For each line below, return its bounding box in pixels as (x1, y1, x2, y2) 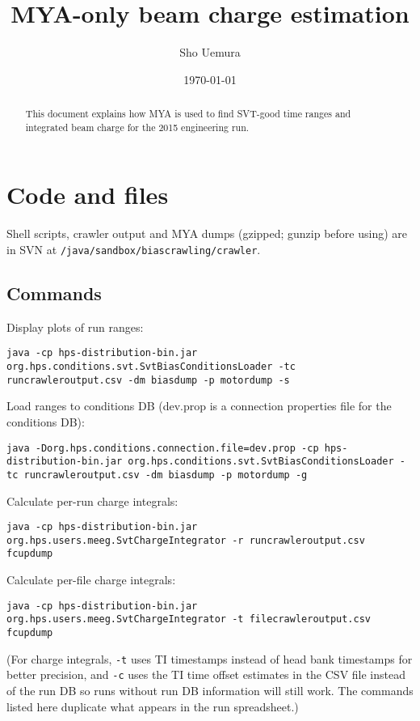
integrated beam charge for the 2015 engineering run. (25, 120, 250, 134)
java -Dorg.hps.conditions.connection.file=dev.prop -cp (6, 442, 319, 454)
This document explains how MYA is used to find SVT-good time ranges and (25, 107, 351, 121)
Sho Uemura (179, 44, 241, 61)
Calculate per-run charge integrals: (6, 492, 178, 509)
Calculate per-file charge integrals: (6, 571, 176, 588)
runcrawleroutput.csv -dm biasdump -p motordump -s (6, 374, 290, 386)
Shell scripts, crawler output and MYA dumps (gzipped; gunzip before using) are (6, 225, 408, 242)
